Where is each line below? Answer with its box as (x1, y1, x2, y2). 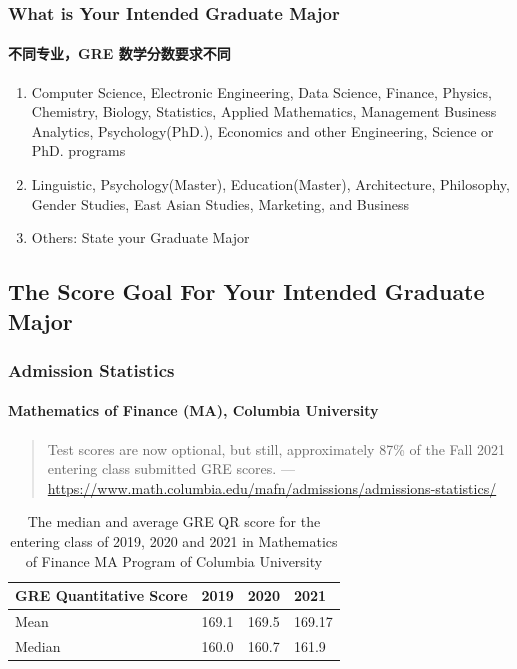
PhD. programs (31, 140, 126, 161)
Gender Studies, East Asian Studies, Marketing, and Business (31, 193, 409, 214)
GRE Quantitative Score (15, 585, 188, 606)
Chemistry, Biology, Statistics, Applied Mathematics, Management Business (31, 101, 497, 122)
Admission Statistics (8, 357, 175, 382)
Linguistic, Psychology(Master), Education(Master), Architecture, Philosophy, (31, 174, 510, 195)
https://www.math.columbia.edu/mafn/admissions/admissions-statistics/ (47, 477, 497, 498)
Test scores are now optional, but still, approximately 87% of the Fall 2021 (47, 438, 505, 459)
